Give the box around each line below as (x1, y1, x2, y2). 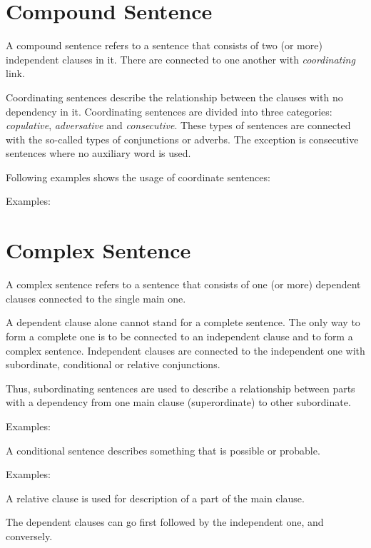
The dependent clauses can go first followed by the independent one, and (6, 514, 324, 529)
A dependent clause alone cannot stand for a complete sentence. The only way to (6, 315, 360, 330)
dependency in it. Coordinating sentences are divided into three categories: (6, 103, 332, 118)
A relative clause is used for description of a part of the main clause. (6, 490, 305, 505)
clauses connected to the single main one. (6, 290, 186, 305)
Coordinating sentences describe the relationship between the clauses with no (6, 89, 343, 104)
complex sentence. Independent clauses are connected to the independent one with (6, 342, 365, 357)
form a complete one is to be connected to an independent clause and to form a (6, 328, 353, 343)
